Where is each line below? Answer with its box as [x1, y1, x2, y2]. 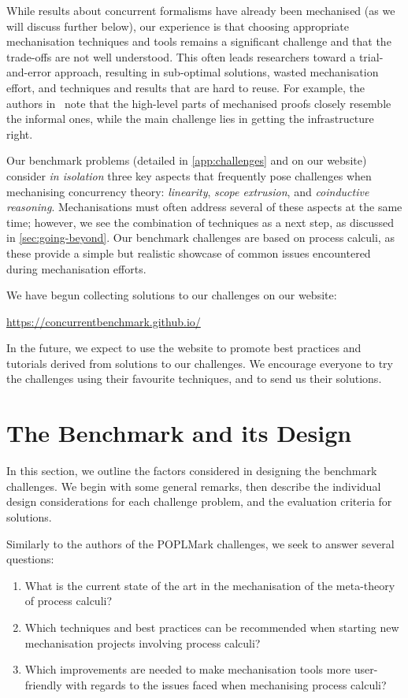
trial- [358, 48, 384, 65]
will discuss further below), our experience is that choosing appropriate [6, 17, 350, 34]
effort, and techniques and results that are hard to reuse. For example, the [6, 79, 365, 95]
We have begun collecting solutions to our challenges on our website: [6, 287, 337, 303]
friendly [24, 676, 62, 692]
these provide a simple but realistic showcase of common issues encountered [6, 244, 371, 261]
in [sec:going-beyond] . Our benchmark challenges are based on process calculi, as [6, 229, 395, 246]
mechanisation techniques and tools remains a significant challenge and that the [6, 33, 391, 50]
